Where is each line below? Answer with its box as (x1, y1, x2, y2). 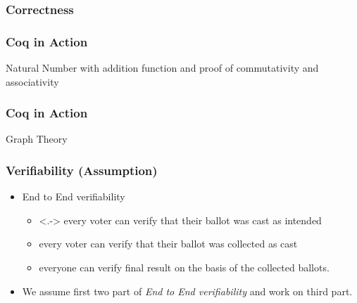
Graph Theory (6, 131, 68, 146)
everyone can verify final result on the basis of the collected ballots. (39, 260, 330, 275)
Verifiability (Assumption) (6, 161, 158, 179)
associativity (6, 74, 59, 89)
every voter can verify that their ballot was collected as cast (39, 236, 298, 251)
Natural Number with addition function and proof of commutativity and (6, 60, 319, 75)
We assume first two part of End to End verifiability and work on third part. (22, 283, 353, 298)
